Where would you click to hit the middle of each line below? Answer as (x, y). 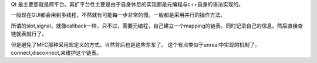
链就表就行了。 (29, 34)
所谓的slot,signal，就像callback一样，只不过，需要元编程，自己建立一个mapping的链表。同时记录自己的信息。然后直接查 (157, 26)
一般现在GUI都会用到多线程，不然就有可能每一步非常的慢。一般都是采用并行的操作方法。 (118, 15)
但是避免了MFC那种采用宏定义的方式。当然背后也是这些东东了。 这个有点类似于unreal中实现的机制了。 (136, 44)
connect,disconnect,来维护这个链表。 (56, 52)
